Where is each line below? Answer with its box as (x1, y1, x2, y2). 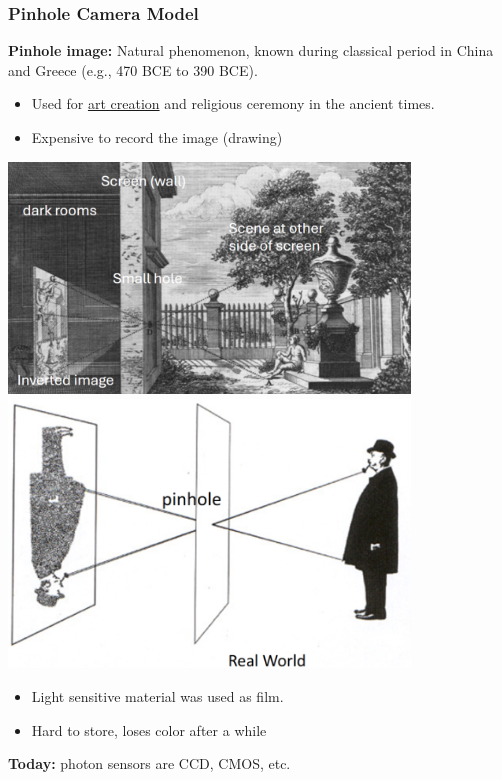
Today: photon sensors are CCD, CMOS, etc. (8, 753, 291, 774)
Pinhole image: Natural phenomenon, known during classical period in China (8, 40, 494, 61)
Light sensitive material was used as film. (31, 685, 284, 706)
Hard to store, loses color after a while (31, 719, 267, 740)
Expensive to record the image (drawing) (31, 127, 283, 147)
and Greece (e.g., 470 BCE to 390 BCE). (8, 59, 258, 80)
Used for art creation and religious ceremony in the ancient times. (31, 93, 435, 114)
